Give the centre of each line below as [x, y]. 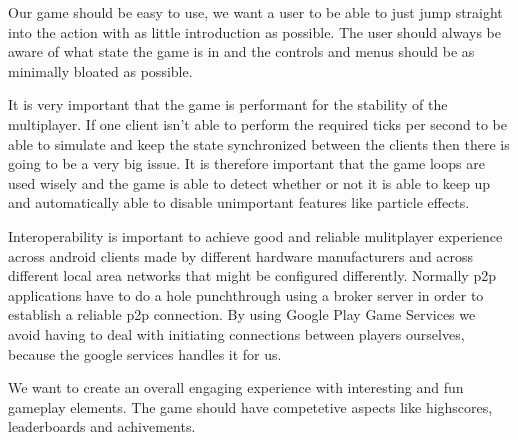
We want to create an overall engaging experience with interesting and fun [236, 387]
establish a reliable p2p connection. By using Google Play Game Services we [242, 314]
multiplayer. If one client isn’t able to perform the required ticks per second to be [258, 123]
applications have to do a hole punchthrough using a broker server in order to [246, 294]
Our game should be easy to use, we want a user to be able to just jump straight [255, 12]
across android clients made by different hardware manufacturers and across [241, 255]
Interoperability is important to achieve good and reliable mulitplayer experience [255, 235]
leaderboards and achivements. [102, 426]
